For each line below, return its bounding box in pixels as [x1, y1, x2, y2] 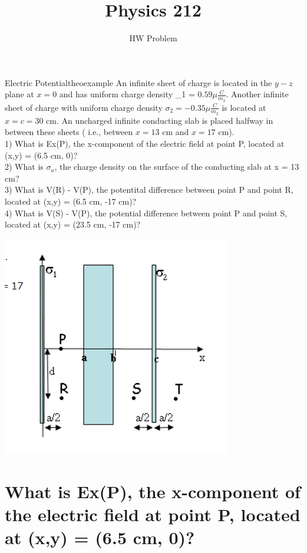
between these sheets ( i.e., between [5, 126, 133, 138]
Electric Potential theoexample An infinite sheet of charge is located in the [5, 76, 272, 88]
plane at [5, 88, 34, 100]
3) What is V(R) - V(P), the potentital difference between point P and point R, [5, 183, 293, 196]
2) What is [5, 160, 44, 173]
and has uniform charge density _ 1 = [59, 88, 195, 100]
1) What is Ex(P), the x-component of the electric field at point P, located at [5, 137, 285, 149]
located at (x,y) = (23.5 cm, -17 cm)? [5, 218, 141, 231]
